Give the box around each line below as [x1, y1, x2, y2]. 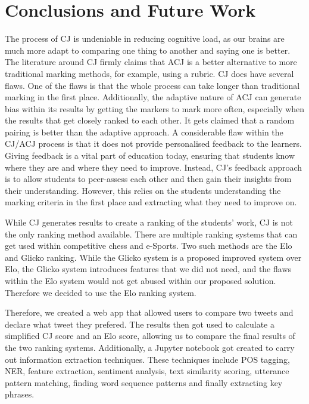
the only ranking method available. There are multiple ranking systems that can [5, 227, 298, 240]
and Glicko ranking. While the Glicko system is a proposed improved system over [5, 251, 302, 263]
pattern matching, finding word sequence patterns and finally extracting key [5, 376, 283, 388]
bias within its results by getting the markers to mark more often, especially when [5, 102, 305, 115]
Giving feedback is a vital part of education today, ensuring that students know [5, 149, 295, 162]
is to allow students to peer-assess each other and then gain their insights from [5, 172, 292, 185]
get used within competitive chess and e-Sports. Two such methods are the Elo [5, 239, 292, 252]
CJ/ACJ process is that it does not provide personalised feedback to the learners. [5, 137, 302, 150]
